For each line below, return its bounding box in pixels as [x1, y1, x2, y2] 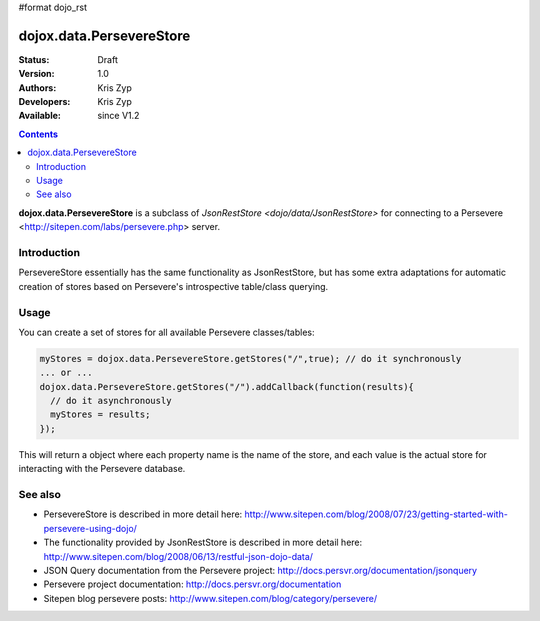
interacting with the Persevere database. [18, 463, 186, 475]
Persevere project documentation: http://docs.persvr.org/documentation [43, 578, 342, 590]
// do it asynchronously [50, 395, 172, 407]
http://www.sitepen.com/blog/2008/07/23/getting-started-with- [244, 508, 509, 520]
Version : [18, 68, 55, 80]
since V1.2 [97, 110, 140, 122]
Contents [18, 128, 59, 140]
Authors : [18, 81, 57, 94]
